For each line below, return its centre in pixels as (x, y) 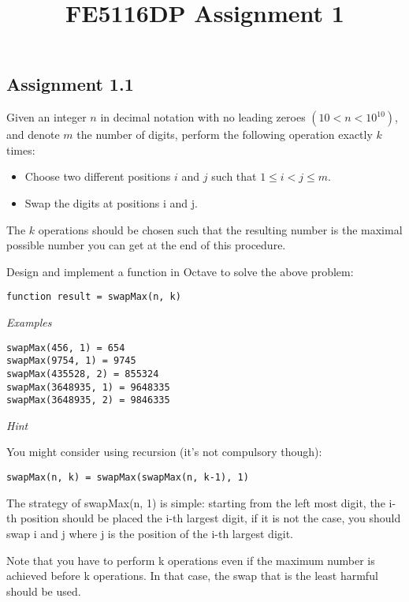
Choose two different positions (98, 176)
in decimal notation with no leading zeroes (203, 117)
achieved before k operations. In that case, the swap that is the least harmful (192, 576)
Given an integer (46, 117)
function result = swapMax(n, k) (94, 297)
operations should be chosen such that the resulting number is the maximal (220, 229)
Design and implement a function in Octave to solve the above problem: (180, 271)
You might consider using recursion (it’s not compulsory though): (164, 452)
